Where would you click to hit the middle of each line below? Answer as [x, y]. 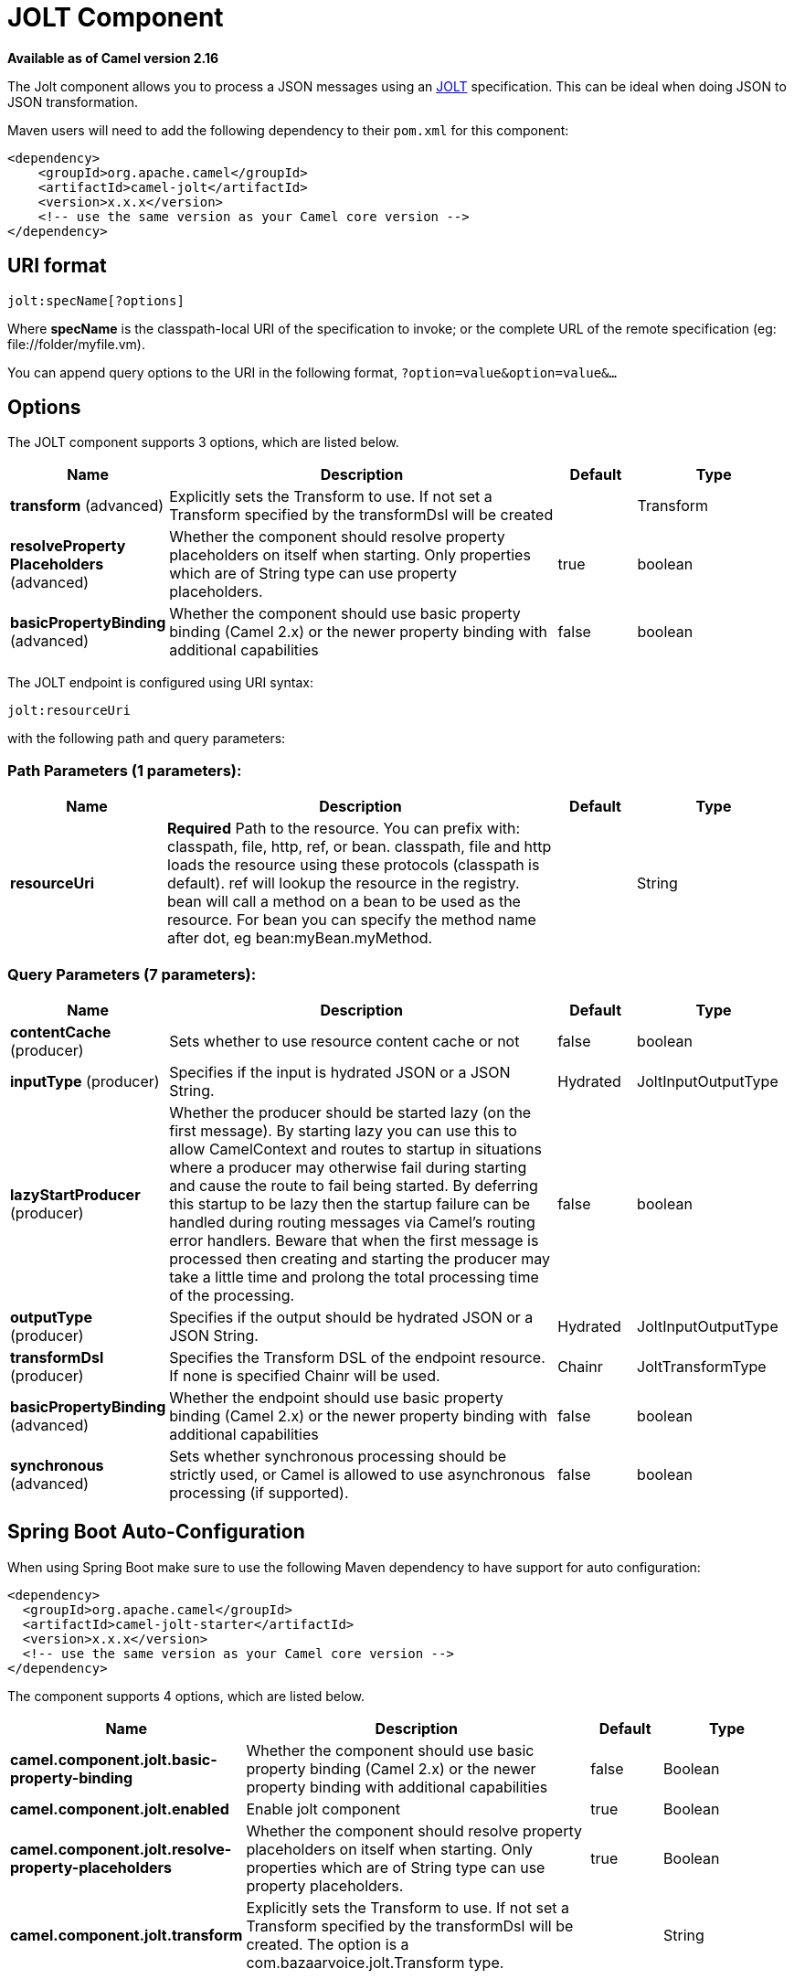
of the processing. [232, 1295]
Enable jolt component [323, 1809]
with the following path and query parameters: [147, 739]
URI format [57, 266]
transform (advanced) [87, 506]
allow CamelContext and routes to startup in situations [355, 1149]
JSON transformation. [73, 101]
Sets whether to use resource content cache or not [344, 1041]
